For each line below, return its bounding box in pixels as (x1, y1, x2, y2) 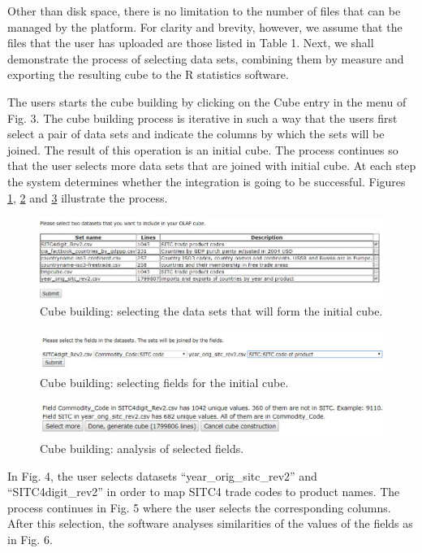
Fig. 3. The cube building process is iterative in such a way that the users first (7, 109, 398, 126)
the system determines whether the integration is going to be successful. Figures (7, 172, 406, 189)
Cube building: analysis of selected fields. (40, 439, 244, 456)
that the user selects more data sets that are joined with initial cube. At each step (7, 157, 416, 174)
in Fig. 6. (7, 530, 53, 547)
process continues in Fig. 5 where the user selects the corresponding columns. (7, 499, 391, 516)
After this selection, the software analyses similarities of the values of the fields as (7, 515, 413, 532)
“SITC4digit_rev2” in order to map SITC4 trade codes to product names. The (7, 483, 400, 500)
